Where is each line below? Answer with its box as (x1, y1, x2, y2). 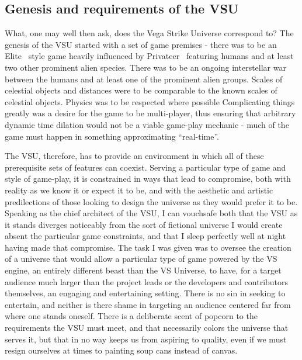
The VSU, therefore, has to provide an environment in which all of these (5, 150, 264, 162)
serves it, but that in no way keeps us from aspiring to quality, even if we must (5, 333, 287, 345)
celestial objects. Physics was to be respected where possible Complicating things (5, 95, 295, 108)
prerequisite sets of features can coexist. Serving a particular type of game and (5, 161, 286, 173)
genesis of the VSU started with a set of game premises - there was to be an (5, 38, 277, 50)
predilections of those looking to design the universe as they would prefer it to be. (5, 195, 298, 207)
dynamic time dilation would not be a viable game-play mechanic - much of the (5, 118, 289, 130)
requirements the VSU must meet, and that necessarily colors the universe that (5, 321, 289, 334)
